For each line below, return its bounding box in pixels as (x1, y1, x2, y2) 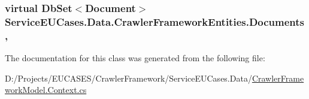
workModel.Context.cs (5, 83, 87, 96)
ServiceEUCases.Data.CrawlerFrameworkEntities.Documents (5, 14, 305, 29)
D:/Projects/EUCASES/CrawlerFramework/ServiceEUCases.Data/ (5, 71, 252, 84)
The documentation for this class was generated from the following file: (5, 52, 265, 64)
